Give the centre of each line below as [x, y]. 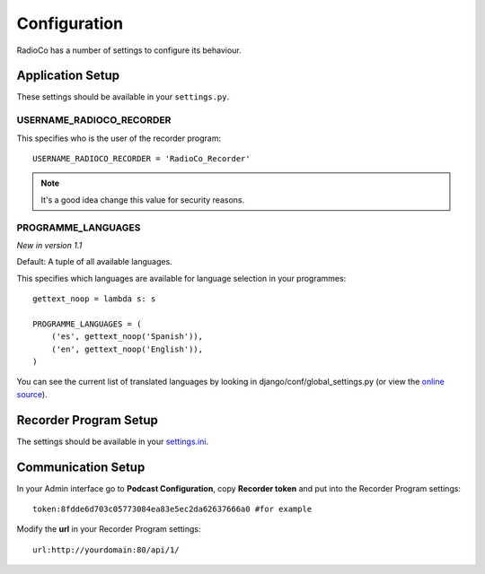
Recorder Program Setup [88, 420]
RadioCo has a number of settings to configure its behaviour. [129, 50]
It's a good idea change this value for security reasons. [143, 200]
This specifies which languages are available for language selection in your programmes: [181, 278]
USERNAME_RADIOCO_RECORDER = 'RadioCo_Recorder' [141, 158]
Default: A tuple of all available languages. [94, 262]
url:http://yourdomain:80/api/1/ [106, 550]
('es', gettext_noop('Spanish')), [127, 337]
